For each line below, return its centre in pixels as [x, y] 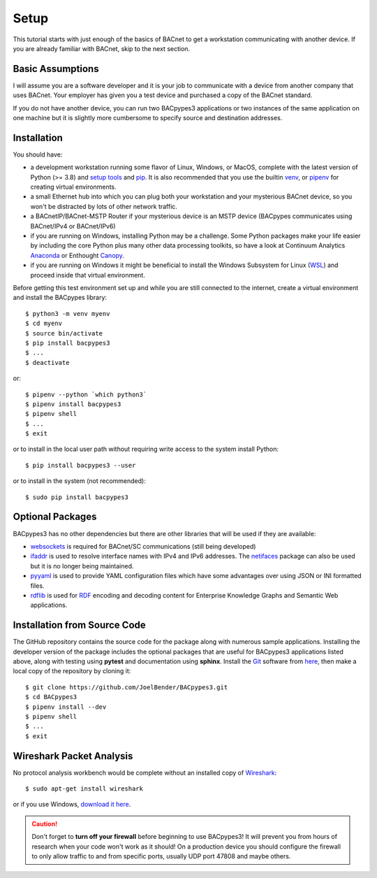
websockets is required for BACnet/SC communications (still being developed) [143, 546]
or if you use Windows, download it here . [72, 805]
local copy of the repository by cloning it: [72, 671]
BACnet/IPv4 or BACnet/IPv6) [73, 226]
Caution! [45, 823]
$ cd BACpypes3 [51, 697]
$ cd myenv [44, 324]
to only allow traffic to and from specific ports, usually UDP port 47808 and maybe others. [161, 856]
